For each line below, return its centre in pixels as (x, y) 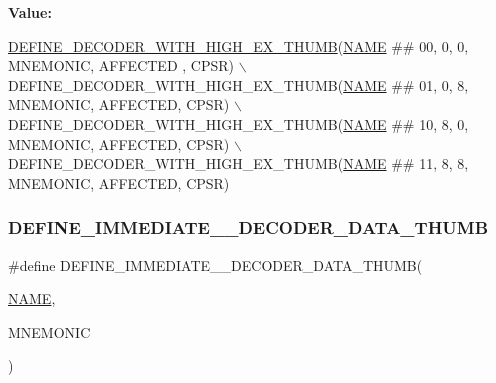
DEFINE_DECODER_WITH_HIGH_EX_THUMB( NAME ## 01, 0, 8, (238, 84)
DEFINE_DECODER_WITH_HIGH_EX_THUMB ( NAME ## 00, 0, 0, (238, 45)
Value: (30, 12)
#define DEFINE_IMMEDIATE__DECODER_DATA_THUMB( (215, 264)
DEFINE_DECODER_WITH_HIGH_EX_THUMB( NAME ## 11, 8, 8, (238, 163)
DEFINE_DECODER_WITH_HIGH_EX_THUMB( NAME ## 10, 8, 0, (238, 123)
